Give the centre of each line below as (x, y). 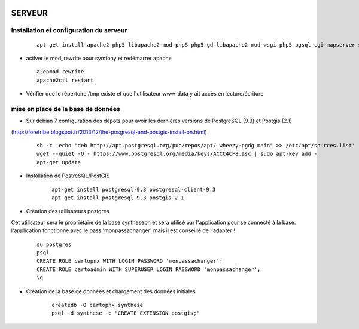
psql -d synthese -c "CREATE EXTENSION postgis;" (126, 313)
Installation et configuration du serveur (69, 30)
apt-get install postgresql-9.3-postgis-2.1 (118, 198)
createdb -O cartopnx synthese (98, 305)
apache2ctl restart (65, 80)
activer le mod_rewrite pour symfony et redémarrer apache (99, 58)
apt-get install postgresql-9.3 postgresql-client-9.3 (134, 189)
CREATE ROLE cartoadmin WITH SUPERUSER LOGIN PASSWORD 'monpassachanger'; (149, 269)
